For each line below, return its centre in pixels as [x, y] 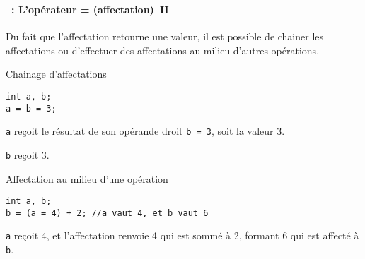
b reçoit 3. [28, 154]
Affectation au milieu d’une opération [87, 178]
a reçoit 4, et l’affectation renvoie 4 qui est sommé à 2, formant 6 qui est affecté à [182, 235]
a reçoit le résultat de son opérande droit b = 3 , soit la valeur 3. [145, 131]
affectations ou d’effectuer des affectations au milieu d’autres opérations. [163, 50]
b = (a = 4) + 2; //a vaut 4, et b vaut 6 [107, 213]
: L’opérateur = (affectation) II [90, 9]
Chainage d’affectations [56, 74]
